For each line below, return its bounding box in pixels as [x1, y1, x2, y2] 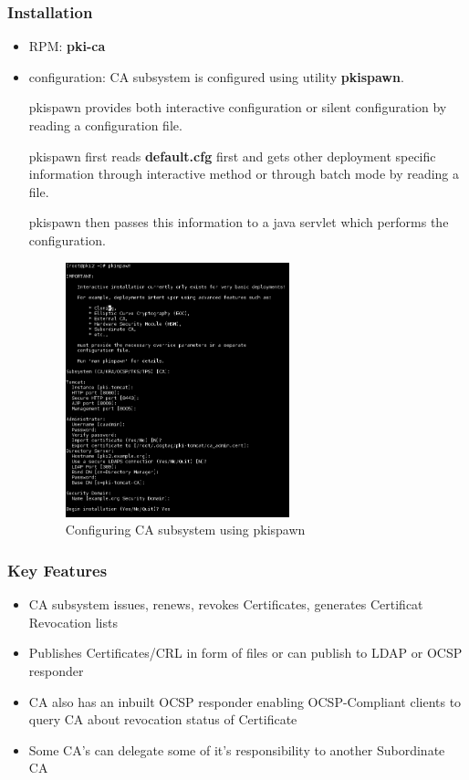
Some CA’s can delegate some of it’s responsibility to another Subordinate [28, 740, 445, 759]
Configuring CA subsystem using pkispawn [65, 520, 306, 539]
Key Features [7, 558, 108, 581]
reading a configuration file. [28, 116, 182, 134]
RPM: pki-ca [28, 36, 106, 56]
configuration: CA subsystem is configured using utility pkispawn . [28, 67, 404, 86]
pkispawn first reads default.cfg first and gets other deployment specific [28, 146, 436, 165]
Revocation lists [28, 612, 118, 631]
